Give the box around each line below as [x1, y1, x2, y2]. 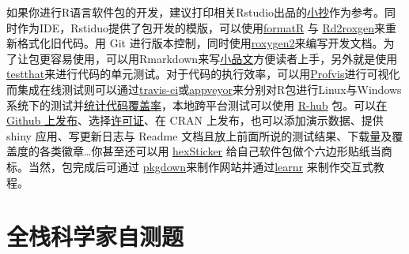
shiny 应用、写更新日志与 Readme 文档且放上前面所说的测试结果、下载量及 [6, 127, 392, 144]
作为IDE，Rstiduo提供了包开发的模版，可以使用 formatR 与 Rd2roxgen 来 [17, 19, 386, 35]
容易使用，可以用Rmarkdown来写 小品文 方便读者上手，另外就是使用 [50, 50, 398, 66]
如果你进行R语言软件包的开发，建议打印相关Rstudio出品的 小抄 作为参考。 [6, 4, 385, 20]
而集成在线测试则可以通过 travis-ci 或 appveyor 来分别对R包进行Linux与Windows [6, 80, 402, 97]
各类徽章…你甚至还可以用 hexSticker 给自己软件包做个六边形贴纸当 [39, 143, 381, 159]
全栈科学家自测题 [6, 220, 184, 252]
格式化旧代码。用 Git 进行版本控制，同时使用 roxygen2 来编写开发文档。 [17, 35, 384, 51]
